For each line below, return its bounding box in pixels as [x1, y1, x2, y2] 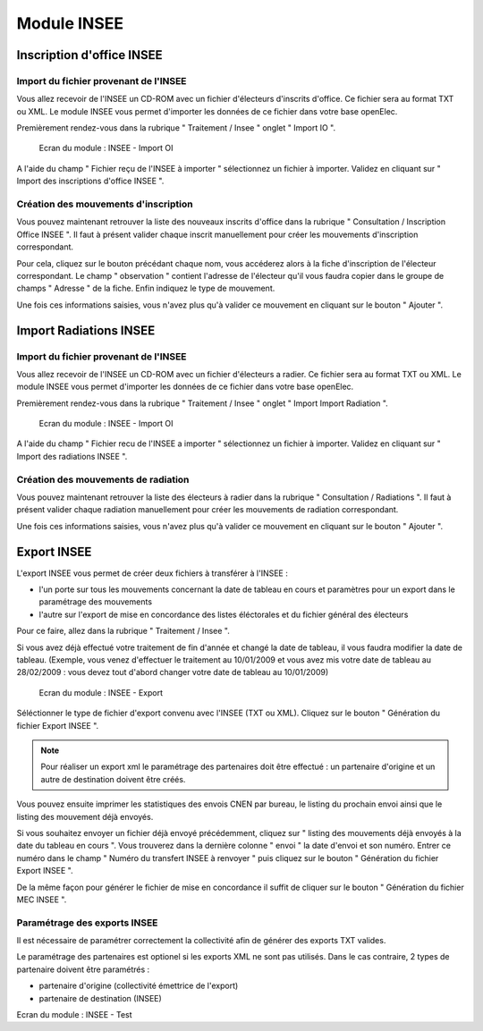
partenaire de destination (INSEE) [38, 993, 163, 1003]
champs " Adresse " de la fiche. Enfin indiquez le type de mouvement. [16, 283, 275, 294]
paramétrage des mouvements [38, 596, 152, 607]
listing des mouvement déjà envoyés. [16, 811, 154, 822]
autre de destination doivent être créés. [40, 773, 186, 784]
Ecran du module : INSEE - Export [38, 687, 164, 697]
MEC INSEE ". [16, 894, 67, 905]
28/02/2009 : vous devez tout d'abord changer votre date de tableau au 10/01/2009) [16, 667, 329, 678]
